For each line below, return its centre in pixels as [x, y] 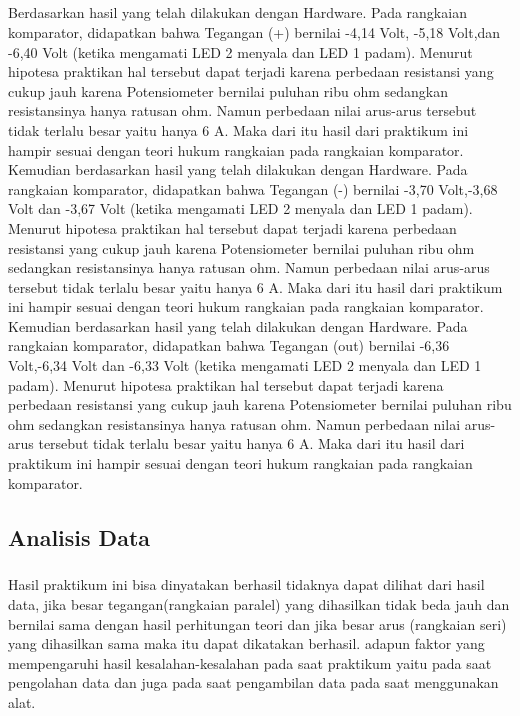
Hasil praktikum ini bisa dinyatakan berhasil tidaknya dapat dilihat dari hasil [246, 584]
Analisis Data [79, 536]
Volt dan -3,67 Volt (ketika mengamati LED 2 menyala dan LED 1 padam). [240, 208]
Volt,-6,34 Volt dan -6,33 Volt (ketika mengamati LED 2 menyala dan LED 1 [245, 365]
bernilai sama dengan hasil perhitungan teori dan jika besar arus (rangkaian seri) [257, 623]
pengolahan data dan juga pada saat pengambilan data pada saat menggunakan [253, 682]
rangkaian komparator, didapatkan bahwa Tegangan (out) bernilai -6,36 [229, 345]
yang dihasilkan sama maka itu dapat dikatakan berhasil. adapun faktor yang [246, 643]
